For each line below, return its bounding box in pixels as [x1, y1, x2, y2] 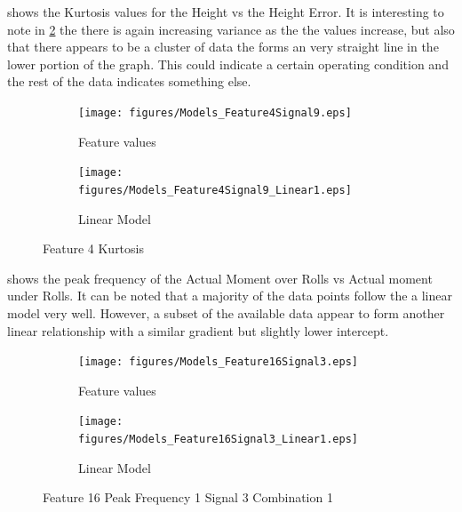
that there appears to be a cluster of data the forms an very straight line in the [7, 37, 439, 56]
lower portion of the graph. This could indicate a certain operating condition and [7, 54, 449, 73]
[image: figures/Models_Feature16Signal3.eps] [78, 356, 358, 369]
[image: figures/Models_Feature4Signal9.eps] [78, 106, 352, 119]
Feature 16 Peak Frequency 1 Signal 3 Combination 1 [43, 488, 333, 507]
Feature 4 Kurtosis [43, 239, 144, 258]
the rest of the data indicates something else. [7, 72, 251, 91]
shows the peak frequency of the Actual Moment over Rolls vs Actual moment [7, 268, 433, 287]
